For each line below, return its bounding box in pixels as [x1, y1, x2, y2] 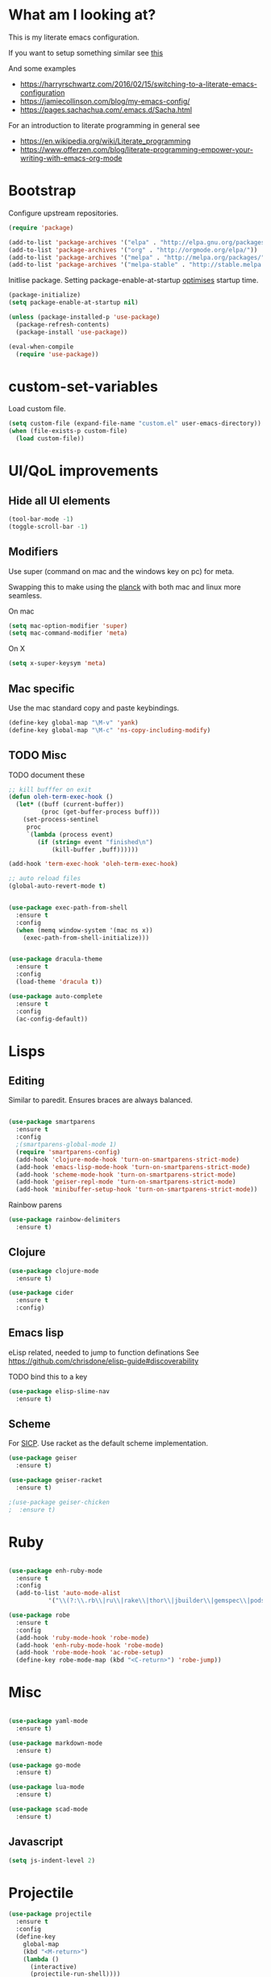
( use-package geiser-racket [8, 1476, 103, 1484]
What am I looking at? [8, 6, 156, 24]
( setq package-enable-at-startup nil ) [8, 298, 139, 307]
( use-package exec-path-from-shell [8, 904, 128, 912]
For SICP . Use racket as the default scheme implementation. [8, 1438, 208, 1448]
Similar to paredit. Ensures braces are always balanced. [8, 1095, 194, 1105]
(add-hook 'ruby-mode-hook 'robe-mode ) [15, 1634, 150, 1642]
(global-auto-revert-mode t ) [8, 882, 106, 890]
